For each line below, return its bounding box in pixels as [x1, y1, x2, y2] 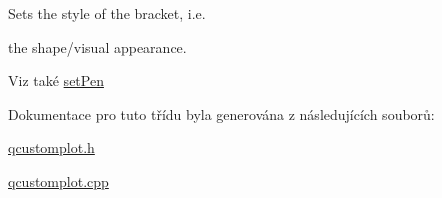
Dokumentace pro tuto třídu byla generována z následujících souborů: [8, 103, 435, 124]
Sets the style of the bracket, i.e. [8, 3, 206, 23]
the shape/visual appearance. [8, 36, 187, 57]
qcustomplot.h [8, 137, 95, 158]
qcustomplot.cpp [8, 170, 109, 191]
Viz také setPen [8, 70, 104, 91]
